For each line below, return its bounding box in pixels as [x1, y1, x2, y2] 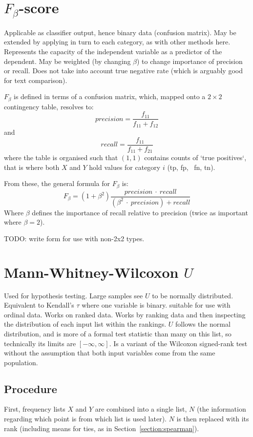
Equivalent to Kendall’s [4, 300, 74, 310]
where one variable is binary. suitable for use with [82, 300, 231, 310]
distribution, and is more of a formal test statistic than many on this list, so [4, 328, 232, 338]
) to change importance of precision [137, 56, 243, 66]
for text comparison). [4, 75, 67, 85]
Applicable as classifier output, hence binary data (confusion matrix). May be [4, 27, 236, 37]
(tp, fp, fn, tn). [167, 162, 215, 172]
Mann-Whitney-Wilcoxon [4, 262, 179, 282]
